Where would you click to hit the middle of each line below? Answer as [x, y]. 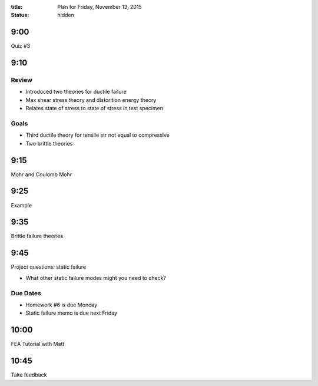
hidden [66, 15]
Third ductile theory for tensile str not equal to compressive [98, 135]
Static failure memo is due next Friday [72, 313]
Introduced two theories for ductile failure [76, 92]
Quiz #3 [21, 46]
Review [21, 80]
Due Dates [26, 293]
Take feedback [29, 375]
